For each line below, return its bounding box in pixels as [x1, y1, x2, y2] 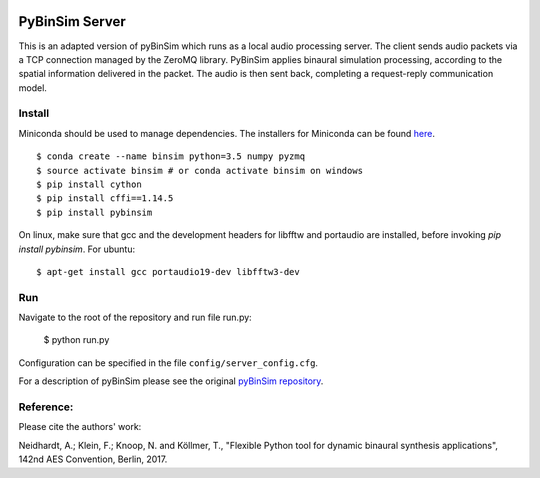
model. [18, 81, 47, 94]
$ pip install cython [36, 179, 142, 190]
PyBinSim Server [18, 13, 126, 30]
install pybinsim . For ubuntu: [18, 243, 135, 255]
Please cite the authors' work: [18, 421, 142, 433]
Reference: [18, 400, 74, 414]
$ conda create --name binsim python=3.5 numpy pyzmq [36, 151, 305, 162]
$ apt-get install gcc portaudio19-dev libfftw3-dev [36, 266, 300, 277]
